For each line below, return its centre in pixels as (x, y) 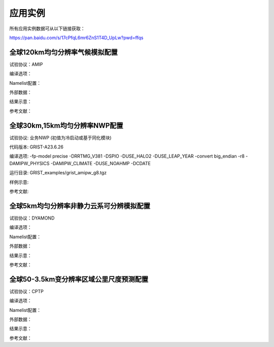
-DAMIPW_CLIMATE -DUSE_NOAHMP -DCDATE (101, 163)
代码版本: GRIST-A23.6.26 (36, 147)
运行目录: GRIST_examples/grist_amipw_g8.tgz (58, 173)
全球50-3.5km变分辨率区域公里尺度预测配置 (79, 279)
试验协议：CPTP (27, 291)
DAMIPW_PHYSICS (30, 163)
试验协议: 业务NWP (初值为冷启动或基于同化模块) (60, 138)
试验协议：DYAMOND (32, 218)
